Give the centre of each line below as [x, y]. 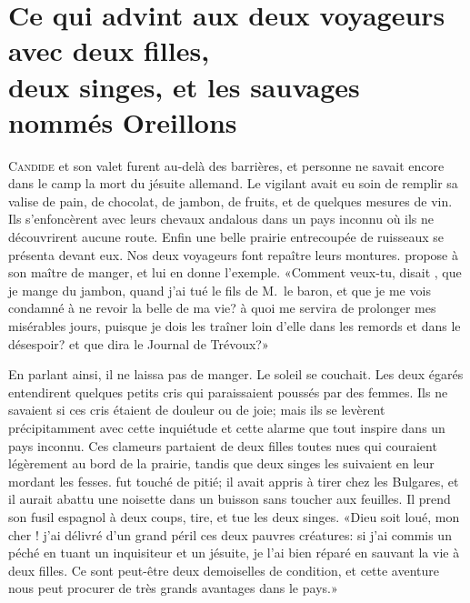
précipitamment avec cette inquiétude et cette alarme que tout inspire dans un [227, 427]
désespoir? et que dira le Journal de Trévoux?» [139, 343]
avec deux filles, [109, 50]
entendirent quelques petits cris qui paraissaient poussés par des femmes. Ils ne [228, 392]
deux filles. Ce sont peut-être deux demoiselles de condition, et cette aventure [224, 570]
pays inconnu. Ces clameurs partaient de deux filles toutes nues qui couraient [223, 445]
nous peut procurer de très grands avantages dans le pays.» [173, 588]
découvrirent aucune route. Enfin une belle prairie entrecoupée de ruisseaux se [226, 237]
